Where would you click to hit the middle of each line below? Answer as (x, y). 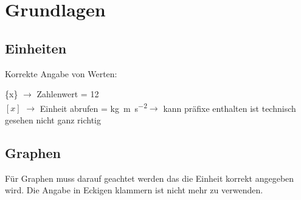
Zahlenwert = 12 (68, 94)
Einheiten (36, 48)
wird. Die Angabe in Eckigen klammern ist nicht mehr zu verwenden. (134, 190)
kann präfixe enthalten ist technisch (230, 108)
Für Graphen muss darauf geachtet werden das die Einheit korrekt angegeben (150, 178)
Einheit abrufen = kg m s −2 (93, 107)
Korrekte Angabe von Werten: (61, 73)
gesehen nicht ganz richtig (53, 120)
